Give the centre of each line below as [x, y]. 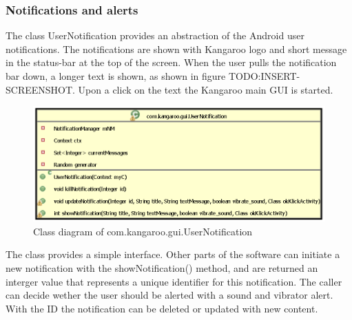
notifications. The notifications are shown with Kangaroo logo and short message [176, 49]
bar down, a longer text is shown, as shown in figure [116, 76]
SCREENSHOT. [40, 89]
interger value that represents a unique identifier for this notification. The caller [174, 281]
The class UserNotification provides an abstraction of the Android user [155, 35]
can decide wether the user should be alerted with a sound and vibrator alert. [169, 295]
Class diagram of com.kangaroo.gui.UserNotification [143, 231]
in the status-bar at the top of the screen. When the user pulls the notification [171, 62]
